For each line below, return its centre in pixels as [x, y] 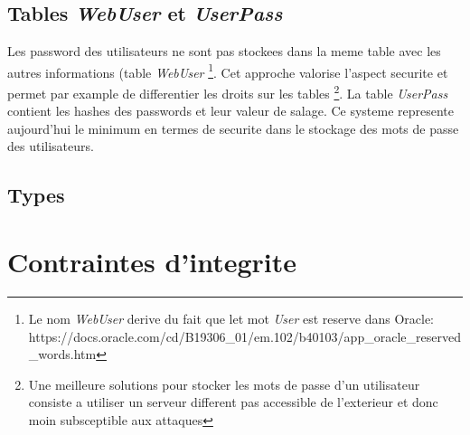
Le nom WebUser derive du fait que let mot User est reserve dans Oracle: [231, 318]
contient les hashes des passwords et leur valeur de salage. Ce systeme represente [231, 111]
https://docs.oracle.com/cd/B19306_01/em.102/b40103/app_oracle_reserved [244, 336]
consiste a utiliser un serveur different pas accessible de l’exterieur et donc [233, 402]
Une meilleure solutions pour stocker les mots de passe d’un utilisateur [224, 384]
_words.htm [62, 354]
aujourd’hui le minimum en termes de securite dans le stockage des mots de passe [233, 128]
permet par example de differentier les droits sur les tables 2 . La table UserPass [228, 92]
